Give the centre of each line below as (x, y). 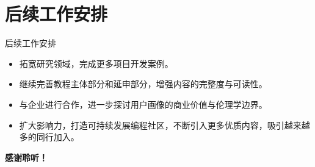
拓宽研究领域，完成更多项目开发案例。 (96, 63)
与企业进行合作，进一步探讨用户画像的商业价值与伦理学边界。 (143, 104)
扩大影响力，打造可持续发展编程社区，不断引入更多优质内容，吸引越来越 (165, 125)
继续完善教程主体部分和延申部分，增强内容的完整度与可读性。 (143, 84)
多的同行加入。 (49, 137)
